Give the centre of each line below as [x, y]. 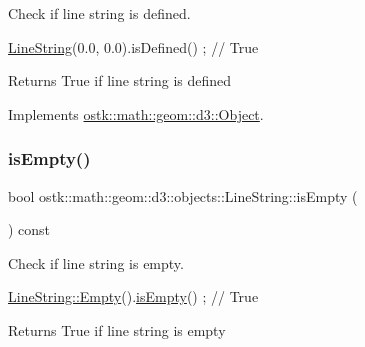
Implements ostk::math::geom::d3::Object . [136, 113]
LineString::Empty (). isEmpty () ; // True [133, 296]
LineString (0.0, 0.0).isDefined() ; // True [133, 46]
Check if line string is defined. [99, 13]
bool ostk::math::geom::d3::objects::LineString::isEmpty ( [183, 195]
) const [29, 229]
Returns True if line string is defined [120, 80]
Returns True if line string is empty [117, 329]
